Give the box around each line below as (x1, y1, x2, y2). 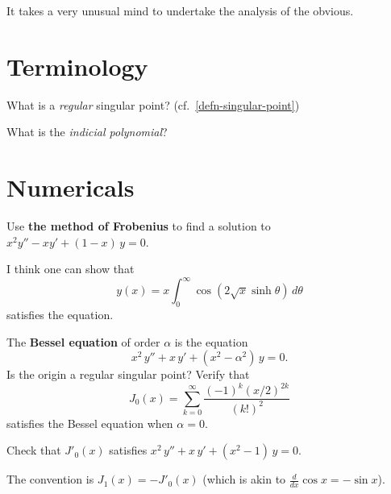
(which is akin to (202, 471, 286, 488)
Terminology (6, 49, 148, 82)
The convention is (6, 471, 94, 488)
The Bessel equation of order (6, 333, 160, 350)
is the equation (174, 333, 248, 350)
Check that (6, 442, 61, 459)
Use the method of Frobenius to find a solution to (6, 218, 271, 235)
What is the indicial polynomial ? (6, 123, 168, 140)
